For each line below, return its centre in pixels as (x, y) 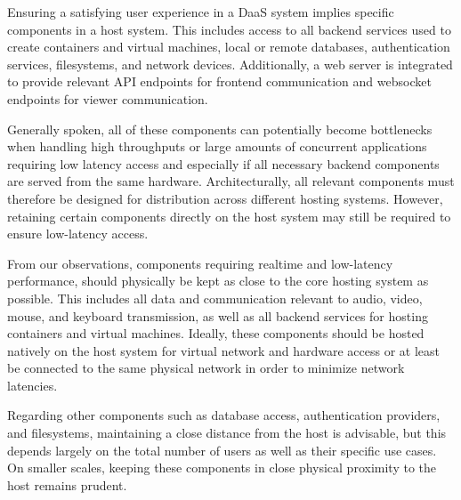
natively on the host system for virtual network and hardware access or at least (223, 350)
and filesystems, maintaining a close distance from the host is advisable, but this (227, 433)
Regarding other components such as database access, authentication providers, (224, 415)
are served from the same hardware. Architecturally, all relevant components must (231, 181)
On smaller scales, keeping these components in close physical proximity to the (222, 468)
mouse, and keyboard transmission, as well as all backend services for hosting (218, 315)
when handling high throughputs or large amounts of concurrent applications (217, 146)
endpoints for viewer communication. (108, 98)
